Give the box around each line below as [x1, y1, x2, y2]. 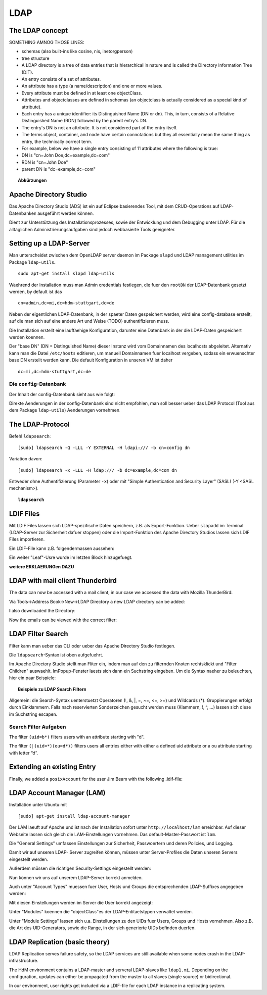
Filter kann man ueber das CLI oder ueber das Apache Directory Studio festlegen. [9, 643, 176, 648]
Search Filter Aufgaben [9, 723, 66, 730]
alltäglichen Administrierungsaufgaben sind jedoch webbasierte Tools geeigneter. [9, 226, 176, 232]
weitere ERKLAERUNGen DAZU [9, 563, 74, 569]
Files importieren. [9, 536, 45, 542]
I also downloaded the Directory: [9, 608, 76, 614]
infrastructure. [9, 958, 39, 964]
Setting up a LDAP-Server [9, 239, 90, 248]
